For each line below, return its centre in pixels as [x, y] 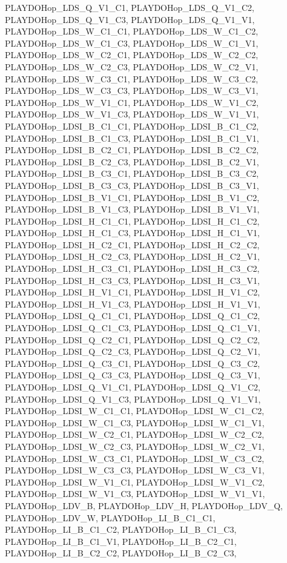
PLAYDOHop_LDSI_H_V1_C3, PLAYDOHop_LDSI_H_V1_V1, [133, 304]
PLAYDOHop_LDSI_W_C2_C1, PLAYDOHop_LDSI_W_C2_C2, [135, 434]
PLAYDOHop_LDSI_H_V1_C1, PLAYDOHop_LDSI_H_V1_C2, [133, 292]
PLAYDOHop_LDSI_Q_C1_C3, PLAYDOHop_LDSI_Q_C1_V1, [133, 328]
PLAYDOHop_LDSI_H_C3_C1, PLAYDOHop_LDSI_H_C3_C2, [132, 268]
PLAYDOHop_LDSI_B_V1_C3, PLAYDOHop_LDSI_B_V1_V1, [132, 209]
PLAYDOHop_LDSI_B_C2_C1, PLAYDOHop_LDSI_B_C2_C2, [132, 150]
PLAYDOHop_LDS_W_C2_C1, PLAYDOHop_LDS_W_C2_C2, [132, 55]
